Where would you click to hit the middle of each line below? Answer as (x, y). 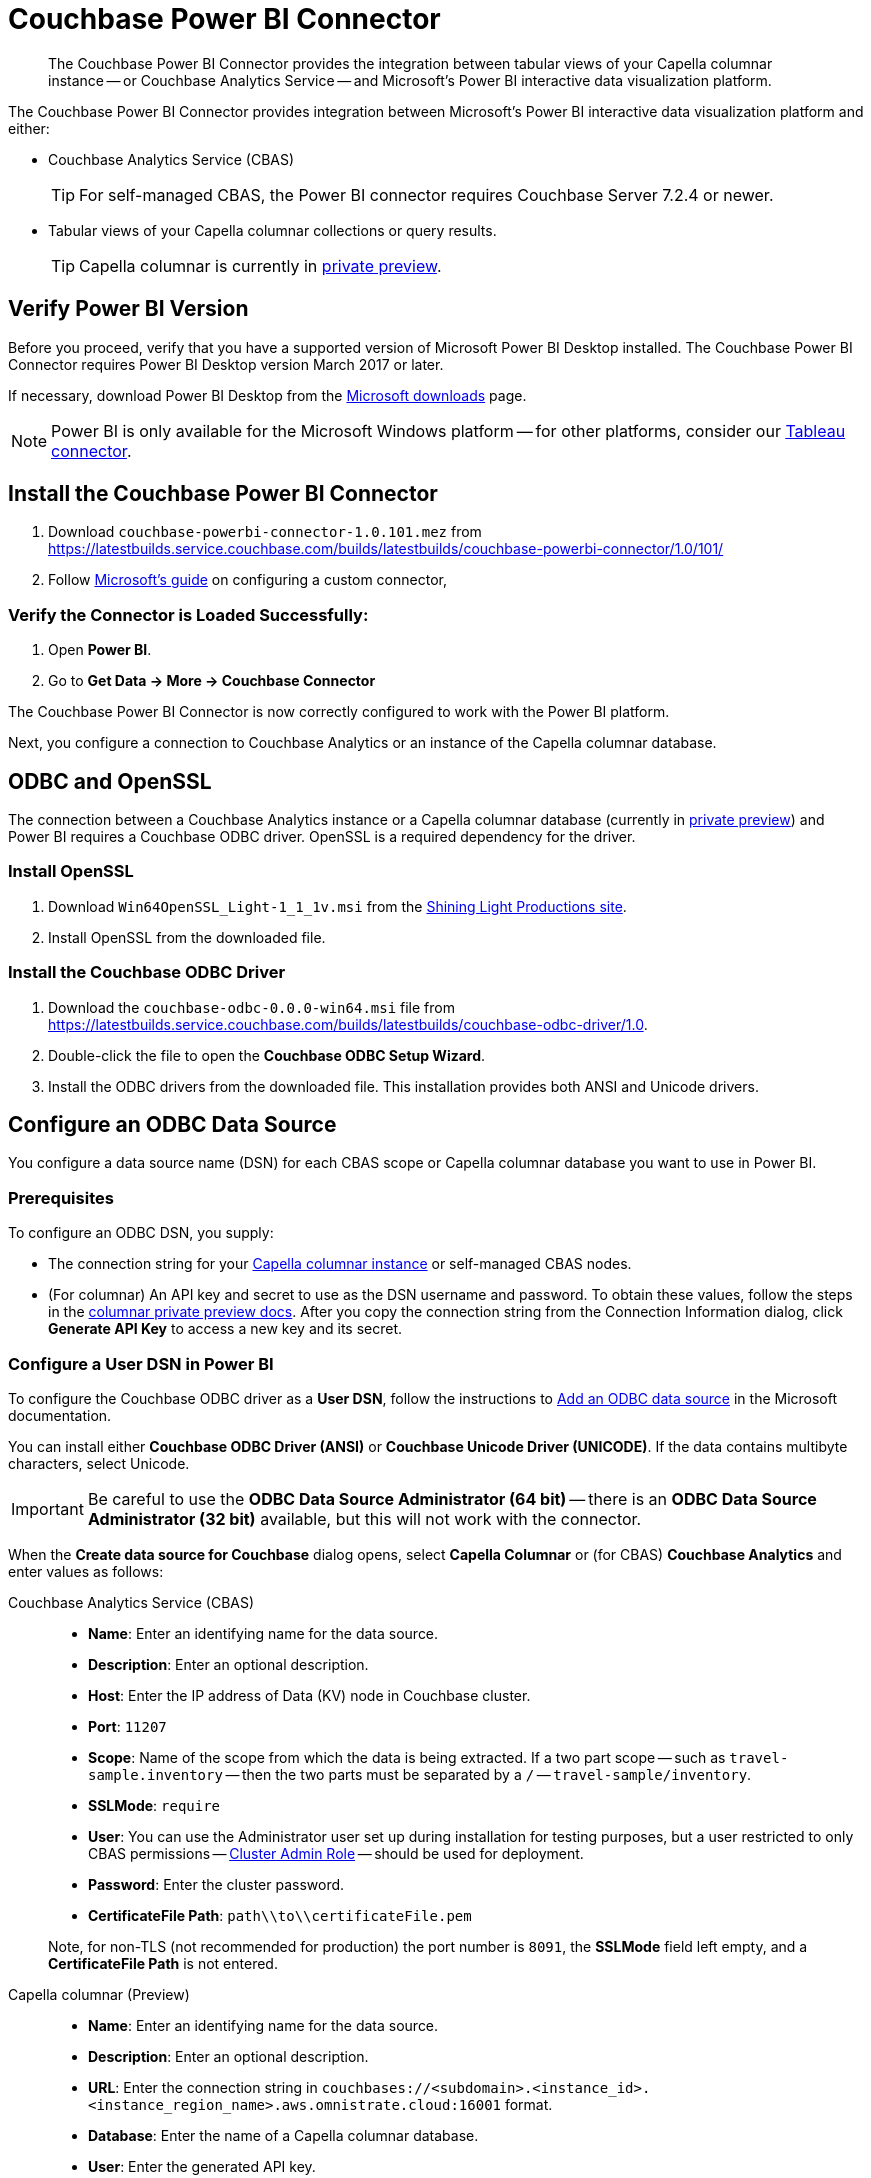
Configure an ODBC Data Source (172, 1124)
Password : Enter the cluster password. (216, 1884)
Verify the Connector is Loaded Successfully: (188, 614)
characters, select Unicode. (99, 1463)
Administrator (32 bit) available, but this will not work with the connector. (364, 1518)
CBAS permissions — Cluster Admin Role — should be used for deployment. (336, 1853)
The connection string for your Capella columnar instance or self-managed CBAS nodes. (340, 1264)
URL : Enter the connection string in (203, 2087)
